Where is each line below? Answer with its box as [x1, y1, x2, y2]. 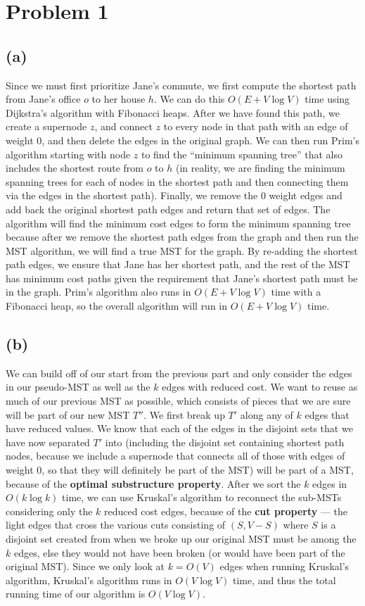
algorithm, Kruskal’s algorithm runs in [6, 572, 172, 587]
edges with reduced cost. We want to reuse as [162, 379, 358, 394]
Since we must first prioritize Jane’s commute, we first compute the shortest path [6, 77, 357, 92]
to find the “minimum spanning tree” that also [141, 146, 343, 161]
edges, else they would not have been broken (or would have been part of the [13, 545, 345, 560]
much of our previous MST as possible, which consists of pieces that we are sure [6, 393, 351, 408]
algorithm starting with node [6, 146, 131, 161]
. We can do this [153, 91, 225, 106]
